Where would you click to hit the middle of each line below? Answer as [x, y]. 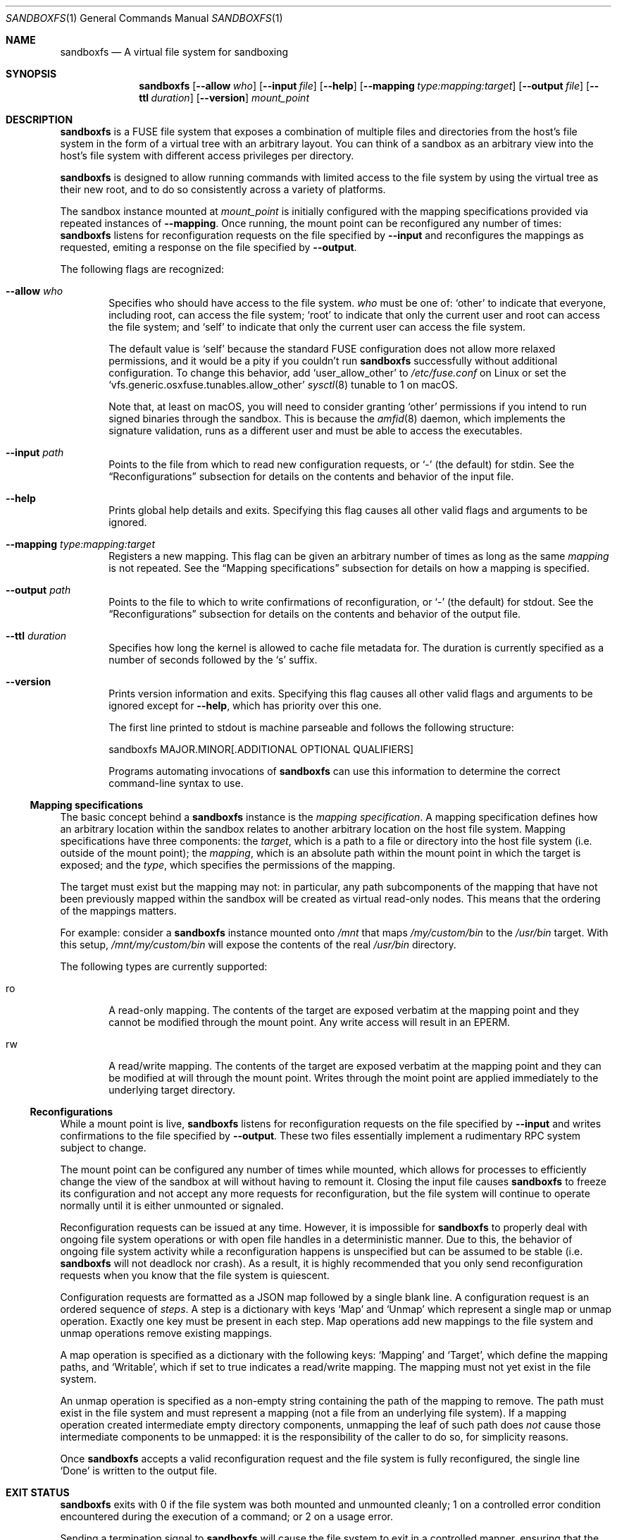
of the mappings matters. [118, 911]
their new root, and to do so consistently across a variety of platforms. [223, 189]
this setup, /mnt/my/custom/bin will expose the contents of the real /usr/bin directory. [258, 945]
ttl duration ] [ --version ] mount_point [224, 98]
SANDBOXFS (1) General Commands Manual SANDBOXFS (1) [144, 18]
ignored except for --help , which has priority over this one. [245, 705]
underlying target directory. [172, 1090]
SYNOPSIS [31, 74]
